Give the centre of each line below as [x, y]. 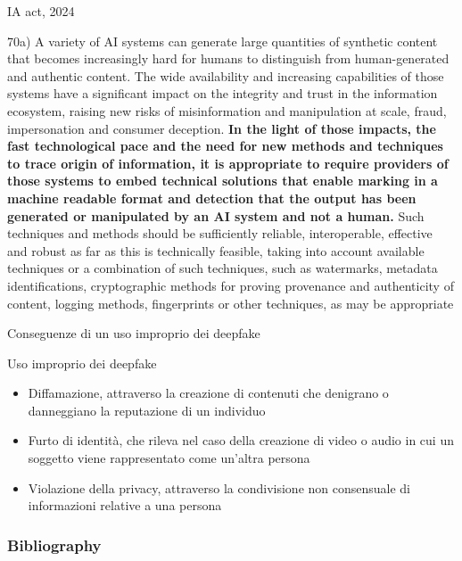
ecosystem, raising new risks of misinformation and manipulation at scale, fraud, [227, 110]
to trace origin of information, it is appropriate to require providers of [228, 163]
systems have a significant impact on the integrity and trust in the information [223, 93]
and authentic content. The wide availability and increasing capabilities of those [226, 75]
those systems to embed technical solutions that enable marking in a [223, 181]
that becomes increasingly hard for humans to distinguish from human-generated [228, 58]
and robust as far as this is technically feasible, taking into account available [216, 250]
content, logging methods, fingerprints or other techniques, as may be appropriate [231, 303]
